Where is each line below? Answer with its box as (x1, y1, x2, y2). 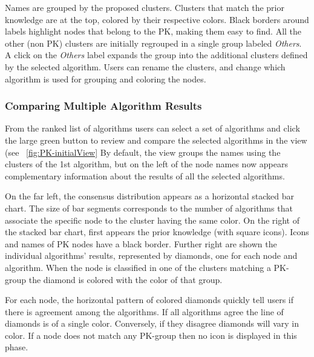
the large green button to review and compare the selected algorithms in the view (5, 133, 307, 146)
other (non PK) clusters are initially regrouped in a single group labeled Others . (5, 36, 302, 49)
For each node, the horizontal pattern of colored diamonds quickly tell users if (5, 293, 294, 306)
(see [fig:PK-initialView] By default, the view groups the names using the (5, 145, 281, 158)
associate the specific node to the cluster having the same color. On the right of (5, 213, 299, 226)
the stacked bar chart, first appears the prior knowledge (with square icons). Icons (5, 225, 309, 238)
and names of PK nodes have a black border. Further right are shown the (5, 237, 277, 250)
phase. (5, 341, 28, 353)
